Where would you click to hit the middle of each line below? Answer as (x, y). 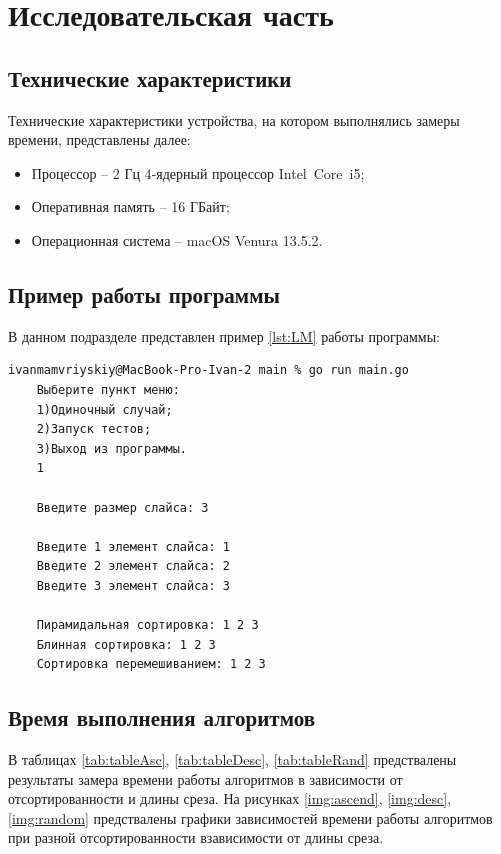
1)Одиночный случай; (104, 409)
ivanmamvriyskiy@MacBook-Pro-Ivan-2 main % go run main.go (208, 370)
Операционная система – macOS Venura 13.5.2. (177, 239)
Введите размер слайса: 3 (122, 507)
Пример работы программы (144, 293)
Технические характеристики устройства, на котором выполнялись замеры (234, 119)
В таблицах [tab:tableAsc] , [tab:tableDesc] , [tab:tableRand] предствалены (232, 759)
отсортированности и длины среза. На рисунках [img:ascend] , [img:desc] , (230, 798)
